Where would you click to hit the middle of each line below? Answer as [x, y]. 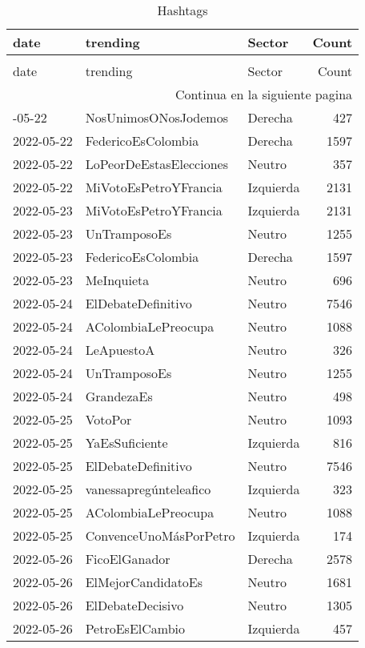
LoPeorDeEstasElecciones [156, 164]
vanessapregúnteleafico [148, 489]
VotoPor [108, 419]
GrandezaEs [119, 396]
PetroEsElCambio [135, 628]
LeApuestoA [120, 350]
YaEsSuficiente [126, 443]
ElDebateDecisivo [134, 605]
